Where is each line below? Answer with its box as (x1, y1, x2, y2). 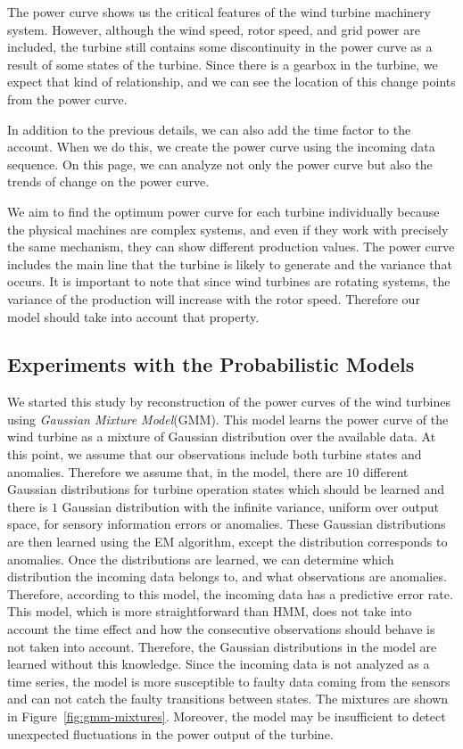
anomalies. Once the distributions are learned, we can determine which (7, 549, 394, 568)
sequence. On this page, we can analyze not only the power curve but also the (7, 154, 433, 173)
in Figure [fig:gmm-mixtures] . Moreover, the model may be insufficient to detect (7, 706, 446, 725)
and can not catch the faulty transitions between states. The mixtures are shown (7, 689, 449, 708)
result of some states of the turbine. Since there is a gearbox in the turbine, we (7, 54, 438, 73)
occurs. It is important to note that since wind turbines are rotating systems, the (7, 272, 451, 291)
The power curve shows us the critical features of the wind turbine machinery (7, 3, 431, 21)
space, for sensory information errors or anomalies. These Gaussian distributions (7, 514, 446, 533)
